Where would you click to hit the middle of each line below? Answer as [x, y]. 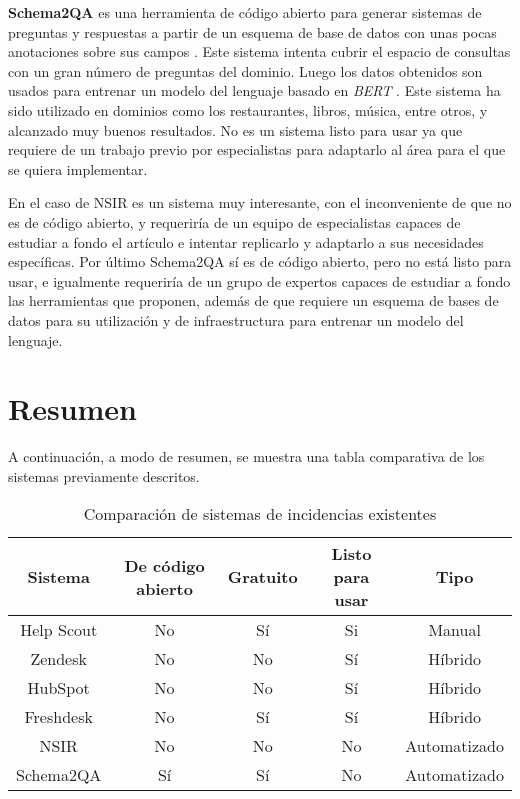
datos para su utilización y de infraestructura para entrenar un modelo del [236, 319]
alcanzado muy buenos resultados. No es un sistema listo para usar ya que [235, 129]
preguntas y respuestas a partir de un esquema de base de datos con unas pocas [252, 31]
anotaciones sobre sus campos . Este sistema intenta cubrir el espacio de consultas [259, 51]
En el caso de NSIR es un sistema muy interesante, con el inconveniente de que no [260, 202]
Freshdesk [58, 717]
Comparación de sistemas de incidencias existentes [260, 514]
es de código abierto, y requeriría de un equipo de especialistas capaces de [234, 221]
